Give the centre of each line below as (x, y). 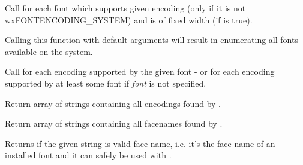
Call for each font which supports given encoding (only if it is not (125, 8)
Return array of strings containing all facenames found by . (114, 123)
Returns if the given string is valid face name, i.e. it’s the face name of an (140, 143)
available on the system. (49, 51)
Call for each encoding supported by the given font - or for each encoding (140, 71)
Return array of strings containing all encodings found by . (113, 103)
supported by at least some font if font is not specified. (106, 83)
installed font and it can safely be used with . (88, 155)
